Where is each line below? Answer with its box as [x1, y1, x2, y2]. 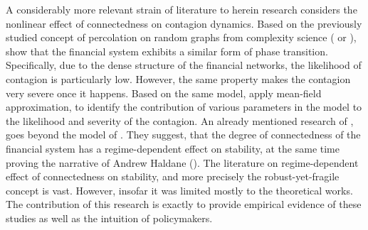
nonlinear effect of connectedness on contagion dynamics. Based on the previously [6, 16, 362, 31]
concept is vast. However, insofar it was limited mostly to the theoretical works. [6, 182, 353, 197]
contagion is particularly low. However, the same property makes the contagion [6, 71, 351, 86]
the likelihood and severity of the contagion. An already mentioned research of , [6, 113, 354, 128]
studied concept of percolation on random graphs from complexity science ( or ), [6, 30, 357, 45]
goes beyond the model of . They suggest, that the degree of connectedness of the [6, 127, 361, 142]
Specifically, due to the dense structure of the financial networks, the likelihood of [6, 57, 362, 72]
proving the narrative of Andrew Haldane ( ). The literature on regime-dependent [6, 155, 359, 170]
